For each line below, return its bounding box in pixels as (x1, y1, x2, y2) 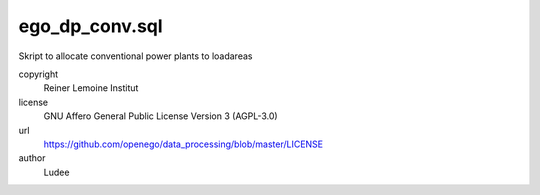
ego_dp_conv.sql (18, 15, 164, 37)
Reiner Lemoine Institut (43, 82, 139, 94)
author (18, 152, 46, 164)
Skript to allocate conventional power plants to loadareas (18, 50, 253, 62)
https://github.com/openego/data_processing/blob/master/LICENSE (43, 138, 324, 150)
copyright (18, 68, 59, 80)
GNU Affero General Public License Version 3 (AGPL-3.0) (43, 110, 279, 122)
